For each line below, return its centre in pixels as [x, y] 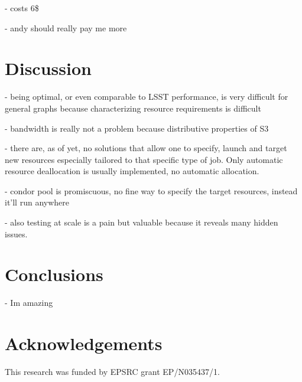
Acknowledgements [84, 343]
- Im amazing [29, 303]
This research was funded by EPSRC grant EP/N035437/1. [112, 372]
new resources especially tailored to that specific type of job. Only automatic [144, 159]
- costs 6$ [22, 8]
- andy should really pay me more [66, 27]
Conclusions [54, 274]
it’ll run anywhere [37, 202]
